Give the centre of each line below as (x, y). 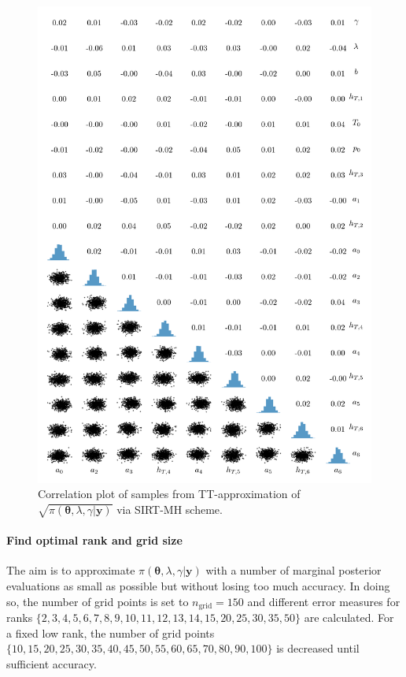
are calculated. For (349, 617)
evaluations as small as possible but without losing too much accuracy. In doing (198, 586)
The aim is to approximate (71, 570)
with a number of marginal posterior (293, 570)
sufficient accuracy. (52, 663)
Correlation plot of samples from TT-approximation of (169, 494)
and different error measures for (324, 601)
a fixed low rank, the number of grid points (111, 632)
